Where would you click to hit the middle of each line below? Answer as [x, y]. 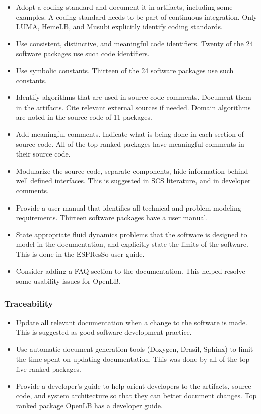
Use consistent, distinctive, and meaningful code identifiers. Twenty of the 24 [135, 43]
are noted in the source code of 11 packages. [84, 117]
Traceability [29, 303]
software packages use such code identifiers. [83, 53]
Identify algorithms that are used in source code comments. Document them [134, 97]
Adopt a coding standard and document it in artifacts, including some [124, 7]
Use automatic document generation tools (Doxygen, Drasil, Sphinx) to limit [135, 349]
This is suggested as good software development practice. [104, 332]
